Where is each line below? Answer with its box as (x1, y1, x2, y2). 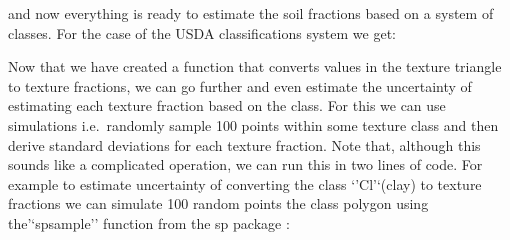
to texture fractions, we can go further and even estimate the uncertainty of (8, 75, 472, 96)
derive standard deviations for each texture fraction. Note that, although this (8, 134, 481, 155)
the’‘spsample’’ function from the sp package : (8, 212, 290, 233)
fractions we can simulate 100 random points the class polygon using (8, 193, 429, 214)
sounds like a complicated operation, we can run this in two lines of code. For (8, 154, 483, 175)
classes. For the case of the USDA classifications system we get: (8, 22, 396, 43)
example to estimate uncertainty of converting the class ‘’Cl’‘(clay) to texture (8, 173, 482, 194)
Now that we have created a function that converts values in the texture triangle (8, 56, 502, 77)
